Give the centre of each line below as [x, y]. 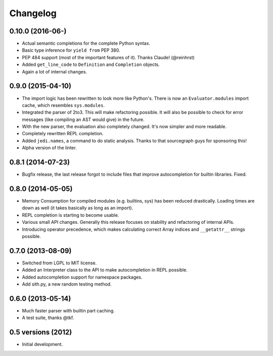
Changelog [33, 13]
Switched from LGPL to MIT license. [59, 263]
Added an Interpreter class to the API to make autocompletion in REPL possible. [105, 270]
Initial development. [42, 344]
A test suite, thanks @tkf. [48, 318]
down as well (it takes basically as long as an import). [78, 208]
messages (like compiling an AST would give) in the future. [83, 120]
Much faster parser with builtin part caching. [68, 311]
